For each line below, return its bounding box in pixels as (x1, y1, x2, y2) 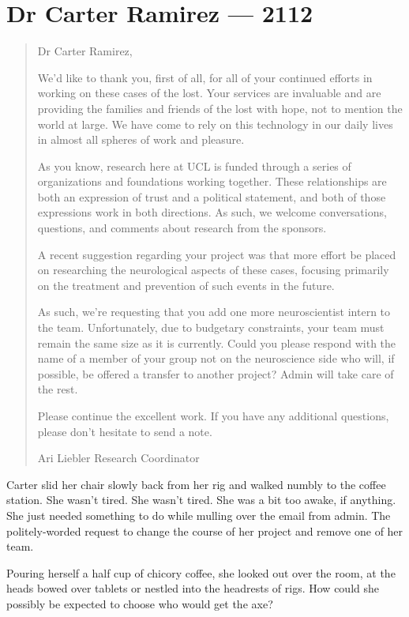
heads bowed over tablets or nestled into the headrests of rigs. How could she (6, 580, 379, 596)
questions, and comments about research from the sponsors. (37, 220, 327, 236)
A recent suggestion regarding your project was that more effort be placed (37, 246, 396, 262)
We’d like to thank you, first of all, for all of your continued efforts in (37, 69, 373, 85)
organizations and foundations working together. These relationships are (37, 173, 387, 190)
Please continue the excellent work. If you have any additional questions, (37, 408, 389, 423)
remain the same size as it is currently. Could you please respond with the (37, 334, 396, 351)
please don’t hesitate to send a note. (37, 423, 212, 439)
